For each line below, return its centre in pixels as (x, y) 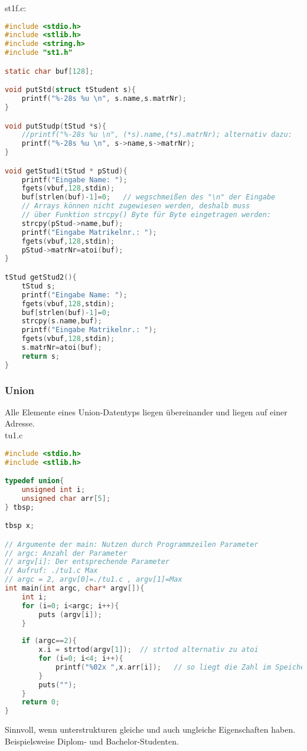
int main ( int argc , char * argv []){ (75, 588)
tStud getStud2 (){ (41, 277)
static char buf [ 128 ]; (49, 71)
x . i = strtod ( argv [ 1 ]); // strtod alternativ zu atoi (148, 650)
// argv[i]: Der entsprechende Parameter (87, 562)
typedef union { (35, 481)
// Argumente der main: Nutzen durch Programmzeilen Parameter (132, 544)
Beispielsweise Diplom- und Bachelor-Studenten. (92, 741)
